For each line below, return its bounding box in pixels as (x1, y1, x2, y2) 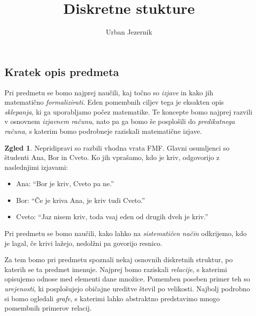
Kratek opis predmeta (4, 64, 119, 79)
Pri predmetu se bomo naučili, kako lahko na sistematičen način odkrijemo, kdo (4, 228, 247, 238)
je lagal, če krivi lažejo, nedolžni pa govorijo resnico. (4, 237, 163, 248)
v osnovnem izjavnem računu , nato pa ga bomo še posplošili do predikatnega (4, 116, 235, 126)
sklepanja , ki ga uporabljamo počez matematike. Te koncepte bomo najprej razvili (4, 106, 253, 117)
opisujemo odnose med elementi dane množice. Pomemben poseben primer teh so (4, 274, 250, 284)
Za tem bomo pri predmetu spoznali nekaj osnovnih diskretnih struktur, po (4, 254, 233, 265)
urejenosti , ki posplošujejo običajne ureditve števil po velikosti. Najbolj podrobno (4, 283, 250, 294)
